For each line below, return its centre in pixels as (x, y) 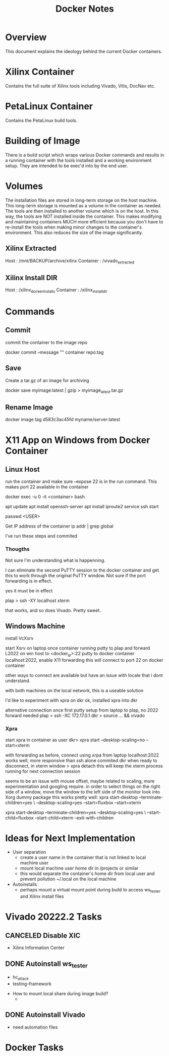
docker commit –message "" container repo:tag (54, 352)
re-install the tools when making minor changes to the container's (74, 227)
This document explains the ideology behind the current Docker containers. (84, 51)
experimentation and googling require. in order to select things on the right (83, 786)
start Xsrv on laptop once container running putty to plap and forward (78, 648)
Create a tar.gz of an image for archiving (47, 380)
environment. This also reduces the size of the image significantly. (74, 232)
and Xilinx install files (42, 896)
